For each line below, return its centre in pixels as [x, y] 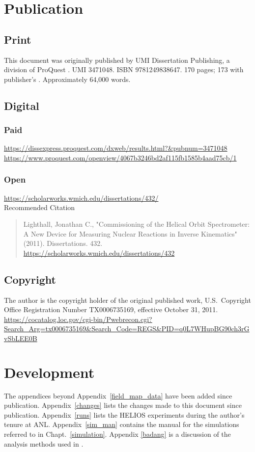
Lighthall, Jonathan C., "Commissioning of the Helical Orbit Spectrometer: [136, 224]
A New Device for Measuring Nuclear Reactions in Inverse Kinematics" [130, 233]
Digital [22, 105]
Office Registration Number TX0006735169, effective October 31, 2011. [111, 309]
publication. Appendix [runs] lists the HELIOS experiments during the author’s [124, 414]
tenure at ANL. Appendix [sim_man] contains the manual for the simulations [122, 424]
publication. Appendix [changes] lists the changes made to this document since [123, 405]
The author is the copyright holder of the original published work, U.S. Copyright [127, 300]
